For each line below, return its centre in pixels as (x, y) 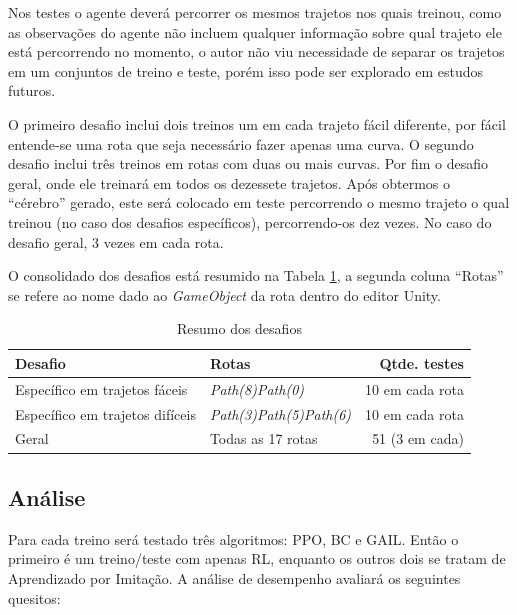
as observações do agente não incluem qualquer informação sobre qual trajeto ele (255, 31)
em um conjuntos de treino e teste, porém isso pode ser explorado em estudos (246, 70)
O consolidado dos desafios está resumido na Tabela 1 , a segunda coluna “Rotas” (256, 275)
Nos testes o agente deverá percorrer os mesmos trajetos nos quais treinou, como (255, 12)
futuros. (32, 90)
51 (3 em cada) (418, 438)
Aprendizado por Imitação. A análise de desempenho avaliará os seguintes (234, 577)
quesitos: (34, 597)
